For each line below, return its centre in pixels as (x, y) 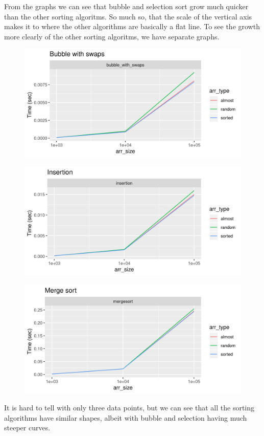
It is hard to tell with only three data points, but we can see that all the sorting (129, 408)
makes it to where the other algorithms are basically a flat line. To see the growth (132, 26)
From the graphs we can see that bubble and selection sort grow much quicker (126, 6)
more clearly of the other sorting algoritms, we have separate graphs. (112, 36)
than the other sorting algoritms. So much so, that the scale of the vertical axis (128, 16)
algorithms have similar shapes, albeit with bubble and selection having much (126, 417)
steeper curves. (27, 428)
